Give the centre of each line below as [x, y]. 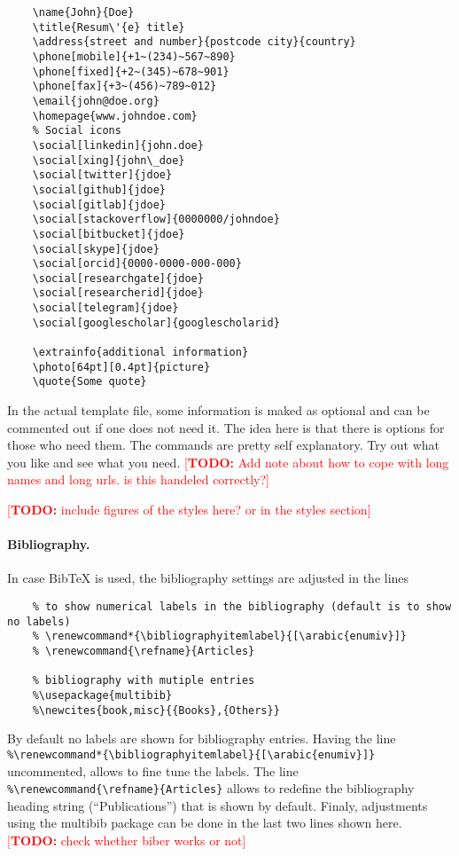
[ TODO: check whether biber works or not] [127, 840]
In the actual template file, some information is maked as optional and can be [218, 410]
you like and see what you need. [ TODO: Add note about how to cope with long [228, 462]
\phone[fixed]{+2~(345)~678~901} [131, 71]
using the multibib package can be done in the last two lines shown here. [205, 823]
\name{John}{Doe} [83, 12]
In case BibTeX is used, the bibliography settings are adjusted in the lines [208, 578]
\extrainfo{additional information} [140, 353]
